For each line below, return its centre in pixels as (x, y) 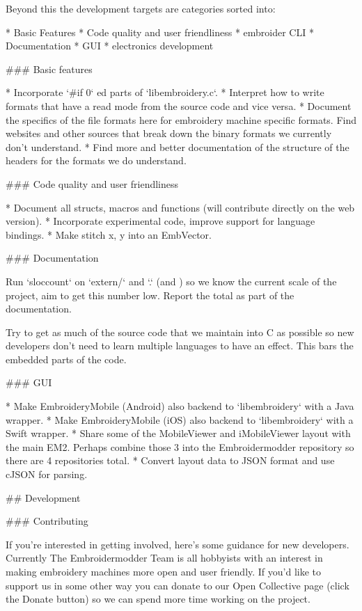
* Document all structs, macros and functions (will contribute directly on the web (180, 207)
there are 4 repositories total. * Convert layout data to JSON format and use (170, 460)
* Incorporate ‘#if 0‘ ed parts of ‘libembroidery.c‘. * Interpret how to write (165, 92)
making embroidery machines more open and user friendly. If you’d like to (164, 571)
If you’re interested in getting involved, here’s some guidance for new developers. (178, 544)
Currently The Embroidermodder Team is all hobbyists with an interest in (164, 558)
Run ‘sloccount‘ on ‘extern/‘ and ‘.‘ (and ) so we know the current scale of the (171, 281)
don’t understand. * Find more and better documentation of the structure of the (178, 146)
